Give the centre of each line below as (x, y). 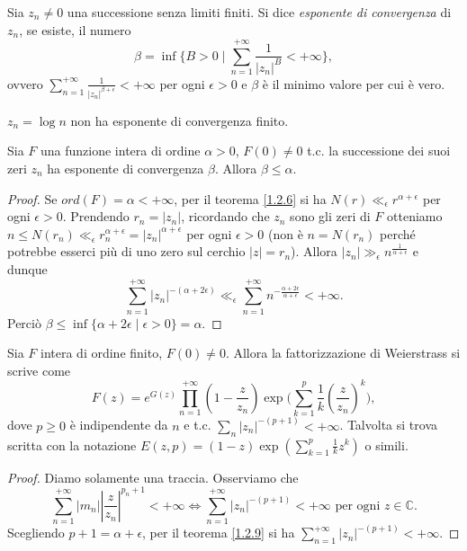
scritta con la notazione (72, 444)
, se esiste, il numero (75, 29)
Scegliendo (36, 533)
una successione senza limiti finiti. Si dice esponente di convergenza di (259, 12)
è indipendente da (119, 425)
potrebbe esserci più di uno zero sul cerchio (126, 251)
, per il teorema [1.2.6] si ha (250, 198)
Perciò (24, 322)
